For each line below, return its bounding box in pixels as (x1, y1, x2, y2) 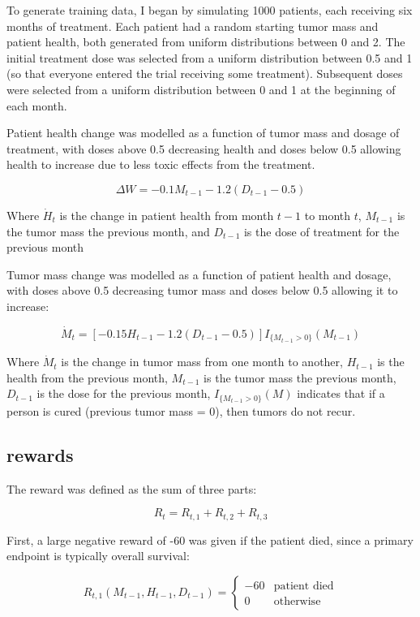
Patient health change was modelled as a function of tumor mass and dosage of (6, 124, 400, 141)
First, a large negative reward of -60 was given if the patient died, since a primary (6, 531, 414, 548)
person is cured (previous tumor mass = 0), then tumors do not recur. (6, 402, 356, 419)
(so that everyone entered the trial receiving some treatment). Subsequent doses (6, 65, 403, 82)
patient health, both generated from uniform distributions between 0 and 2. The (6, 33, 405, 50)
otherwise (273, 595, 321, 607)
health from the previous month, (6, 369, 168, 386)
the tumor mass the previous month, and (6, 222, 210, 239)
